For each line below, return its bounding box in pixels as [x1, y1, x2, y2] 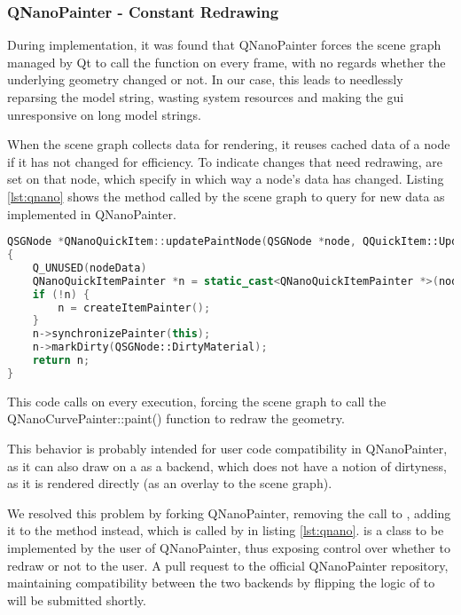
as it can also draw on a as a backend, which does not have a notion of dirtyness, [7, 456, 447, 475]
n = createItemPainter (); [58, 301, 211, 314]
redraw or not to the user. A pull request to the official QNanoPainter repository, [7, 556, 449, 574]
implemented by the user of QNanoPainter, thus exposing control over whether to [7, 538, 450, 556]
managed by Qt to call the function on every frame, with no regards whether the [7, 52, 446, 71]
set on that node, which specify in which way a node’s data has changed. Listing [7, 170, 444, 188]
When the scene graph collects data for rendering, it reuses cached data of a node [7, 135, 450, 154]
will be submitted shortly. [7, 590, 146, 609]
